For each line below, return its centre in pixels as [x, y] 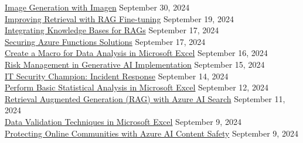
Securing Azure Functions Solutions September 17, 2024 [105, 41]
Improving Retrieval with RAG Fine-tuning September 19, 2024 [119, 18]
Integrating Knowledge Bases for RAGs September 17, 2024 [112, 30]
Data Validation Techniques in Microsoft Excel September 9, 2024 [123, 121]
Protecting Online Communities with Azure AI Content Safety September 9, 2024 [151, 133]
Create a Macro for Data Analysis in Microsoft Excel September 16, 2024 [136, 53]
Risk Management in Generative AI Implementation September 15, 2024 [135, 64]
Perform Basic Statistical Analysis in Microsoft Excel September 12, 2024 [137, 87]
